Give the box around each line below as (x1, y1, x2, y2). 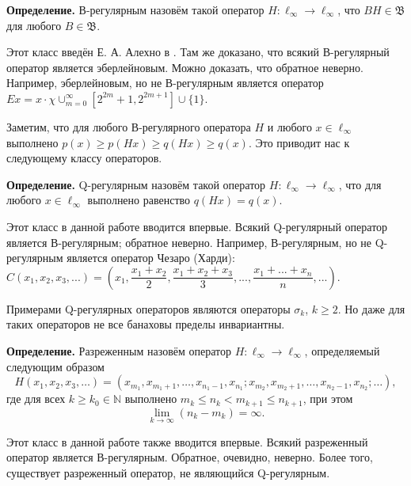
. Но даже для (337, 300, 405, 317)
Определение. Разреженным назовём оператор (6, 342, 231, 359)
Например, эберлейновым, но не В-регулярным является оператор (6, 74, 324, 91)
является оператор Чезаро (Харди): (67, 249, 235, 266)
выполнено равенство (87, 192, 191, 208)
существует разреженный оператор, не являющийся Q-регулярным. (6, 464, 330, 480)
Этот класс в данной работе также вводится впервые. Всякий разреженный (6, 433, 368, 450)
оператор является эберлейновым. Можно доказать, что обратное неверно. (6, 59, 363, 75)
